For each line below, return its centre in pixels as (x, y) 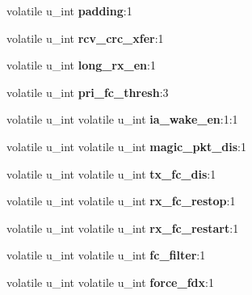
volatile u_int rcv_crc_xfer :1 (85, 38)
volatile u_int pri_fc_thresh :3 (88, 92)
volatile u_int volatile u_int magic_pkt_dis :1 (126, 146)
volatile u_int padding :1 (69, 11)
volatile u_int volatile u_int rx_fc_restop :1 (121, 201)
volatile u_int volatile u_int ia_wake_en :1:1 (122, 119)
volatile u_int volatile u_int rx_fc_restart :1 (123, 228)
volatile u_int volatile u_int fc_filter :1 (106, 255)
